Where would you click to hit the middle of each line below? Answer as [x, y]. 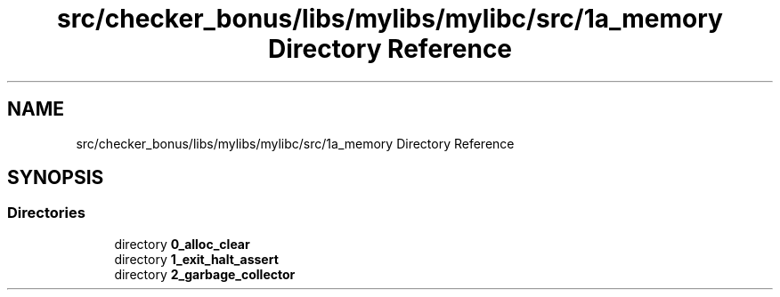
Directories [46, 213]
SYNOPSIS [56, 178]
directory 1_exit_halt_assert [196, 259]
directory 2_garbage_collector [205, 274]
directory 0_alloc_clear [182, 244]
